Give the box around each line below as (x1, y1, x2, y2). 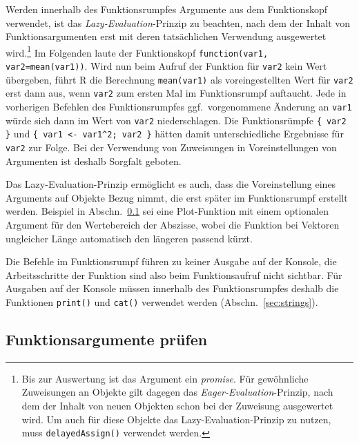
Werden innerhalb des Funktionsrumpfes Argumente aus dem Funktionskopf (6, 2, 328, 16)
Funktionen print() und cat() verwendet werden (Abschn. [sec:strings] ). (6, 295, 318, 309)
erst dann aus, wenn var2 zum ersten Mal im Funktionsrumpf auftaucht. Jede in (6, 86, 347, 100)
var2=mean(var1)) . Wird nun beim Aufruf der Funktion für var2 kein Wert (6, 59, 327, 73)
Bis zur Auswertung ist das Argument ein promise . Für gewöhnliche (21, 371, 309, 385)
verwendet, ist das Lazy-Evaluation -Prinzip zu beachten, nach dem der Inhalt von (6, 15, 351, 30)
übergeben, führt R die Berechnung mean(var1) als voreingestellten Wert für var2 (6, 72, 353, 86)
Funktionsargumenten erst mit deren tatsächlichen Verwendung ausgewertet (6, 29, 327, 44)
